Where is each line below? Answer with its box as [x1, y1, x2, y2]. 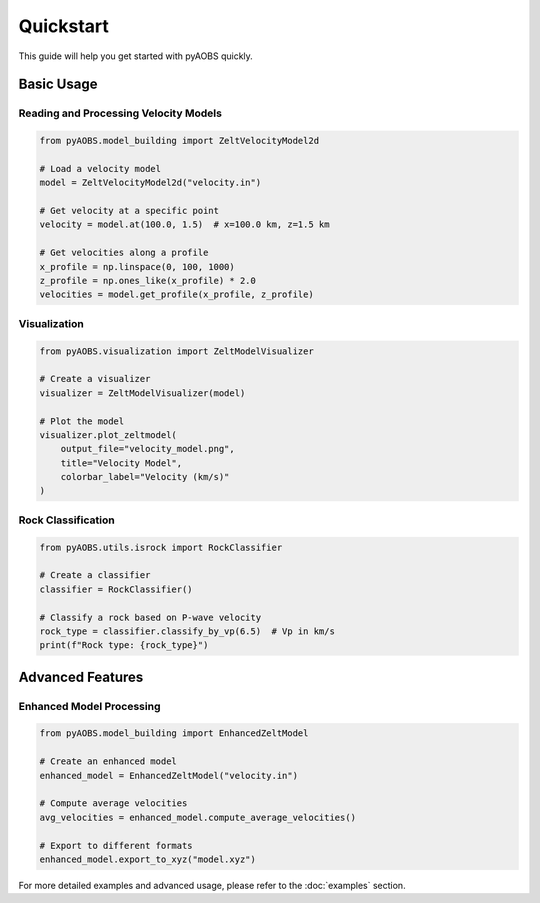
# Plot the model [39, 415, 125, 427]
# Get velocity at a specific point [39, 205, 220, 217]
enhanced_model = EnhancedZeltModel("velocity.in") [39, 770, 299, 781]
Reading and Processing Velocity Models [18, 106, 222, 120]
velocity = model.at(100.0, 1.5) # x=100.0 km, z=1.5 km [39, 219, 330, 230]
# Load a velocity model [39, 163, 162, 174]
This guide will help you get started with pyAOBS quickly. [18, 50, 254, 62]
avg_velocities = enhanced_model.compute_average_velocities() [39, 811, 357, 823]
